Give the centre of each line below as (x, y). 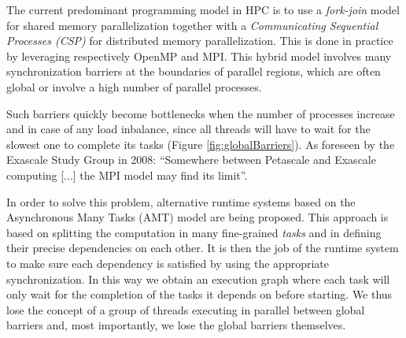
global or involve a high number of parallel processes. (134, 86)
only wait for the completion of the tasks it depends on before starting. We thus (199, 294)
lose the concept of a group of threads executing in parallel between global (186, 309)
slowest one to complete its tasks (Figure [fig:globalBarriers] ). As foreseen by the (201, 144)
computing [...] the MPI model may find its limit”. (127, 175)
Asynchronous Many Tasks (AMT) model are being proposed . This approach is (197, 217)
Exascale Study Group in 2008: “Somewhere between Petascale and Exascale (191, 160)
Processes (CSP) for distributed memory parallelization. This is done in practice (200, 41)
